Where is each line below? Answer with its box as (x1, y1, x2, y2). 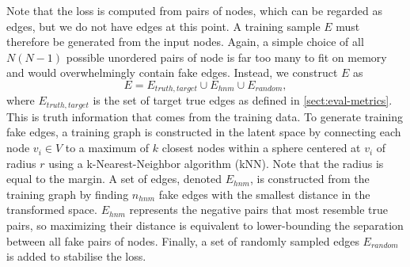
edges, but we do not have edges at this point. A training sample (6, 17, 321, 34)
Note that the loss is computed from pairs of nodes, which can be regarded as (6, 2, 383, 18)
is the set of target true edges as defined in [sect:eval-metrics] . (93, 92, 393, 109)
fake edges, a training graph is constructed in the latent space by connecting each (6, 124, 401, 140)
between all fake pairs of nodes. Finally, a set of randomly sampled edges (6, 232, 359, 249)
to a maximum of (65, 139, 150, 156)
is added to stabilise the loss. (6, 248, 146, 265)
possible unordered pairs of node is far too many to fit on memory (66, 48, 387, 65)
